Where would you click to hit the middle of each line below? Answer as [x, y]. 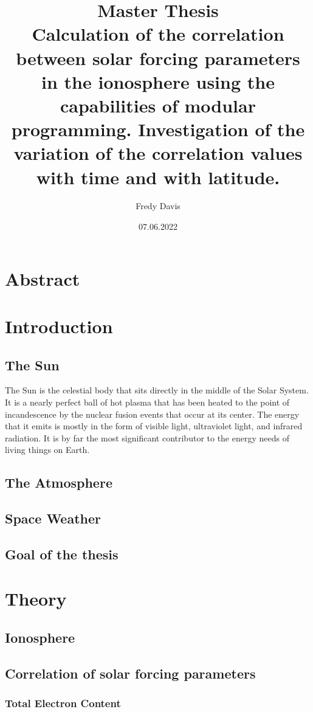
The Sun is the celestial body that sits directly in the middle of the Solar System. [157, 390]
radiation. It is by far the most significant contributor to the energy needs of [147, 437]
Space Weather [53, 518]
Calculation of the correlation [158, 34]
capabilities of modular [158, 105]
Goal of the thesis [62, 554]
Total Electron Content [63, 703]
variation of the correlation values [158, 153]
